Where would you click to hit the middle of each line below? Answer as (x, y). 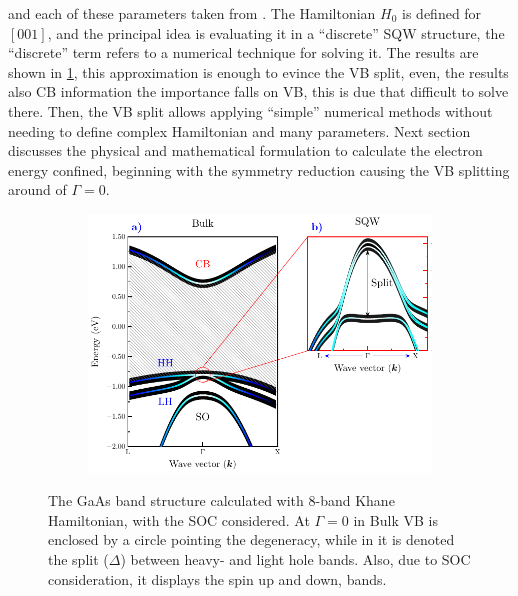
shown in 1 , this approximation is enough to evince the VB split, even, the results (258, 71)
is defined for (442, 13)
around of (37, 189)
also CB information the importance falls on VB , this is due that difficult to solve (258, 91)
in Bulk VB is (395, 519)
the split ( (78, 559)
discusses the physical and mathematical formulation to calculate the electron (245, 150)
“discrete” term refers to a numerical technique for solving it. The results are (243, 52)
